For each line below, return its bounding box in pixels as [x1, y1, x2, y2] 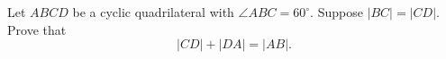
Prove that [7, 20, 67, 38]
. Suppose [310, 3, 363, 21]
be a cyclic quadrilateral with [72, 3, 234, 21]
